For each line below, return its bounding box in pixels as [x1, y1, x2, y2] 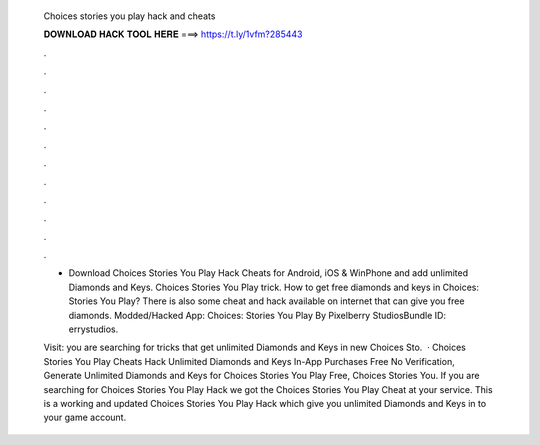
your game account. [43, 411, 127, 424]
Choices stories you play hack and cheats [43, 10, 216, 22]
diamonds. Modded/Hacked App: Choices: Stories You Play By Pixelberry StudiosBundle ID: [68, 309, 447, 321]
